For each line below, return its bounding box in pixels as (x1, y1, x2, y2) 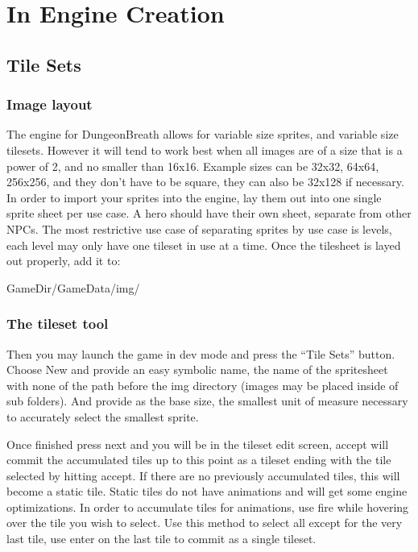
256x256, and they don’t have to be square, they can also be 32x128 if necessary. (6, 173, 404, 190)
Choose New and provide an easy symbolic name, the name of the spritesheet (6, 361, 388, 378)
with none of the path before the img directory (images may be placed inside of (6, 376, 399, 393)
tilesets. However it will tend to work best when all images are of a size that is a (6, 141, 403, 158)
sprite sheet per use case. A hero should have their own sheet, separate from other (6, 205, 412, 222)
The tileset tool (6, 313, 109, 334)
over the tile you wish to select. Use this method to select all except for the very (6, 514, 403, 531)
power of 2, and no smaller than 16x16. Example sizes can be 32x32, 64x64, (6, 157, 379, 174)
